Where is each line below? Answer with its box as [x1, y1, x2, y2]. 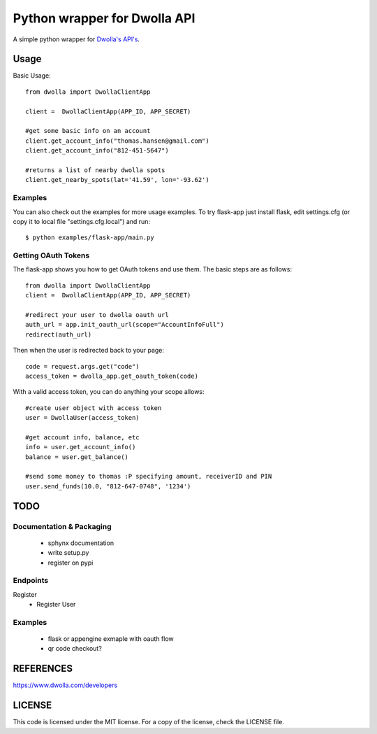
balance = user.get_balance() [25, 453, 129, 461]
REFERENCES [13, 663, 73, 675]
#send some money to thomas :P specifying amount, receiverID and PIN [25, 472, 272, 481]
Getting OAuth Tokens [13, 250, 90, 260]
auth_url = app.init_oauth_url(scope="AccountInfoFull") [25, 320, 225, 329]
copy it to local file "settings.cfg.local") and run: [13, 217, 150, 225]
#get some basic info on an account [25, 127, 151, 135]
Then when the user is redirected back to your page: [13, 346, 164, 355]
